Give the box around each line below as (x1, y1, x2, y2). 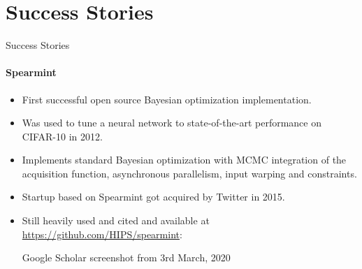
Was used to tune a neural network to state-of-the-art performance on (22, 115, 321, 130)
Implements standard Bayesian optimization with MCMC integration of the (22, 152, 347, 167)
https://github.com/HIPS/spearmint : (22, 226, 182, 241)
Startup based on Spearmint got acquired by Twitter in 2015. (22, 189, 285, 204)
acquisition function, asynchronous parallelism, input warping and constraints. (22, 166, 357, 180)
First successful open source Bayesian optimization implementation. (22, 92, 312, 106)
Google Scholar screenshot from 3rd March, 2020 (22, 250, 231, 265)
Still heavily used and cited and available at (22, 213, 210, 228)
